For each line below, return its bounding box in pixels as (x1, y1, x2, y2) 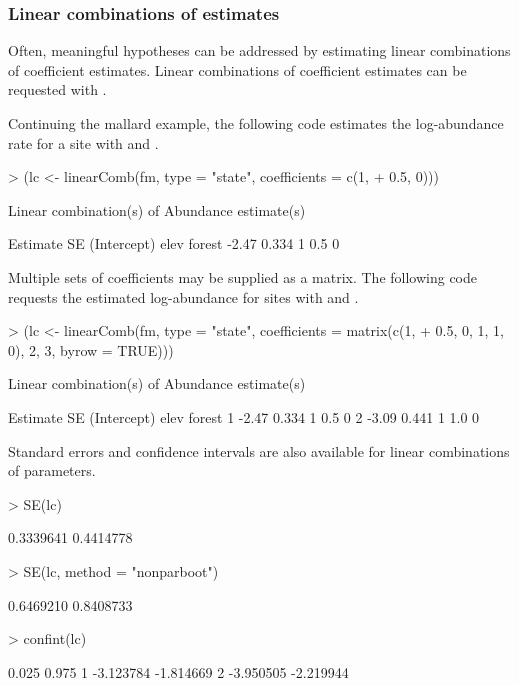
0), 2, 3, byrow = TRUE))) (8, 339, 174, 360)
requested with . (8, 79, 107, 100)
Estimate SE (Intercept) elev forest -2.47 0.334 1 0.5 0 (8, 233, 340, 254)
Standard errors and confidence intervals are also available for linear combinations (8, 440, 510, 461)
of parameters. (8, 460, 96, 481)
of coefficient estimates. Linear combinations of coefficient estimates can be (8, 59, 467, 80)
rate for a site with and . (8, 132, 159, 153)
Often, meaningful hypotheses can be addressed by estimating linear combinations (8, 40, 511, 61)
